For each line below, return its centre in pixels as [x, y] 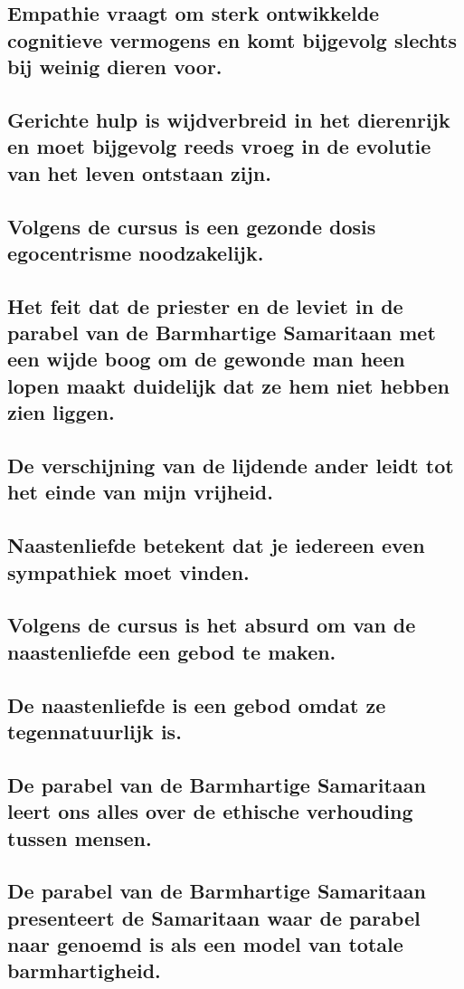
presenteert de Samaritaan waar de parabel [214, 917]
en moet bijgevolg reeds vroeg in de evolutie [219, 146]
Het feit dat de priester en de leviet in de [205, 305]
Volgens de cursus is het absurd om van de [212, 625]
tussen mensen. [80, 837]
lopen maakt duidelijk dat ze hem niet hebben [228, 385]
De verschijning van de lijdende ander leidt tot [231, 466]
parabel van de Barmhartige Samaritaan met [222, 333]
